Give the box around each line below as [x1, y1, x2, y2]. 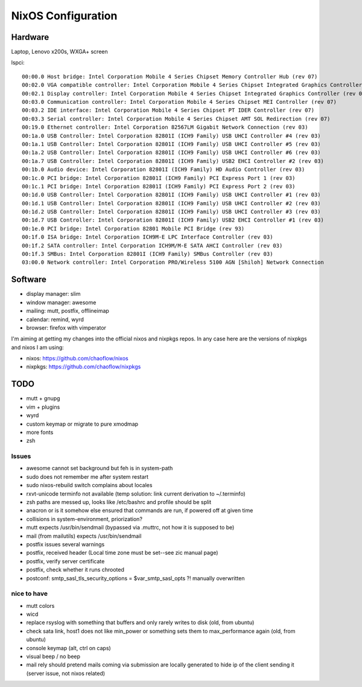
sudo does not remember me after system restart [26, 473, 149, 480]
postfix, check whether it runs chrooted [26, 566, 125, 574]
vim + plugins [26, 403, 60, 411]
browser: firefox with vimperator [26, 324, 107, 331]
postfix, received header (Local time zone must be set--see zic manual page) [26, 549, 218, 557]
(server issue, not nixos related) [26, 669, 106, 677]
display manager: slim [26, 290, 81, 298]
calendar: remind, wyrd [26, 316, 84, 323]
